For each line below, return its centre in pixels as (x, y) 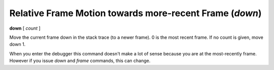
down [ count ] (25, 28)
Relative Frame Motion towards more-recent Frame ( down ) (135, 13)
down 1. (18, 44)
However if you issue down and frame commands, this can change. (80, 61)
